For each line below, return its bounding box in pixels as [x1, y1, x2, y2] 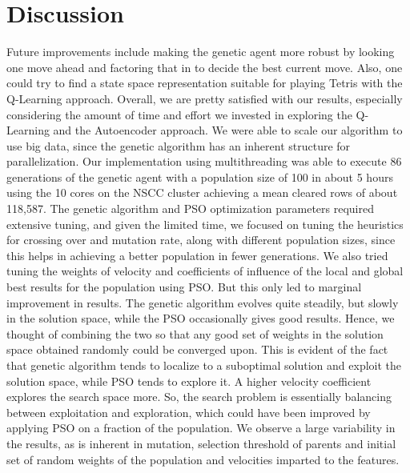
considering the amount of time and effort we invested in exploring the [6, 106, 352, 122]
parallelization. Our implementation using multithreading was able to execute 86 [6, 153, 402, 170]
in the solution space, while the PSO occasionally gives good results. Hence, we [6, 310, 395, 327]
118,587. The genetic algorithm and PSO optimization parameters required [6, 200, 374, 217]
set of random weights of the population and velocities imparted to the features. [6, 451, 400, 467]
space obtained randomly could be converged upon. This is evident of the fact [6, 341, 388, 358]
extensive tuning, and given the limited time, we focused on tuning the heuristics [6, 215, 404, 232]
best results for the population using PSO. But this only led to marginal [6, 279, 362, 295]
